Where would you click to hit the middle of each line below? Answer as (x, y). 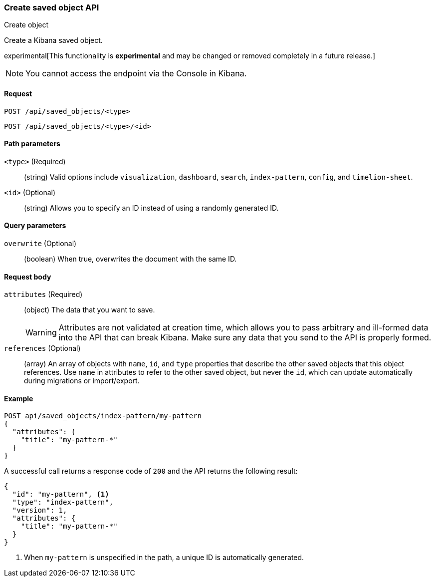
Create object (26, 25)
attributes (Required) (43, 294)
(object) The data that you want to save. (90, 310)
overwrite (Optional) (40, 244)
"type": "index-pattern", (63, 502)
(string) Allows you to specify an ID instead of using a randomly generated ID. (151, 208)
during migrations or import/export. (82, 381)
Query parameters (35, 226)
